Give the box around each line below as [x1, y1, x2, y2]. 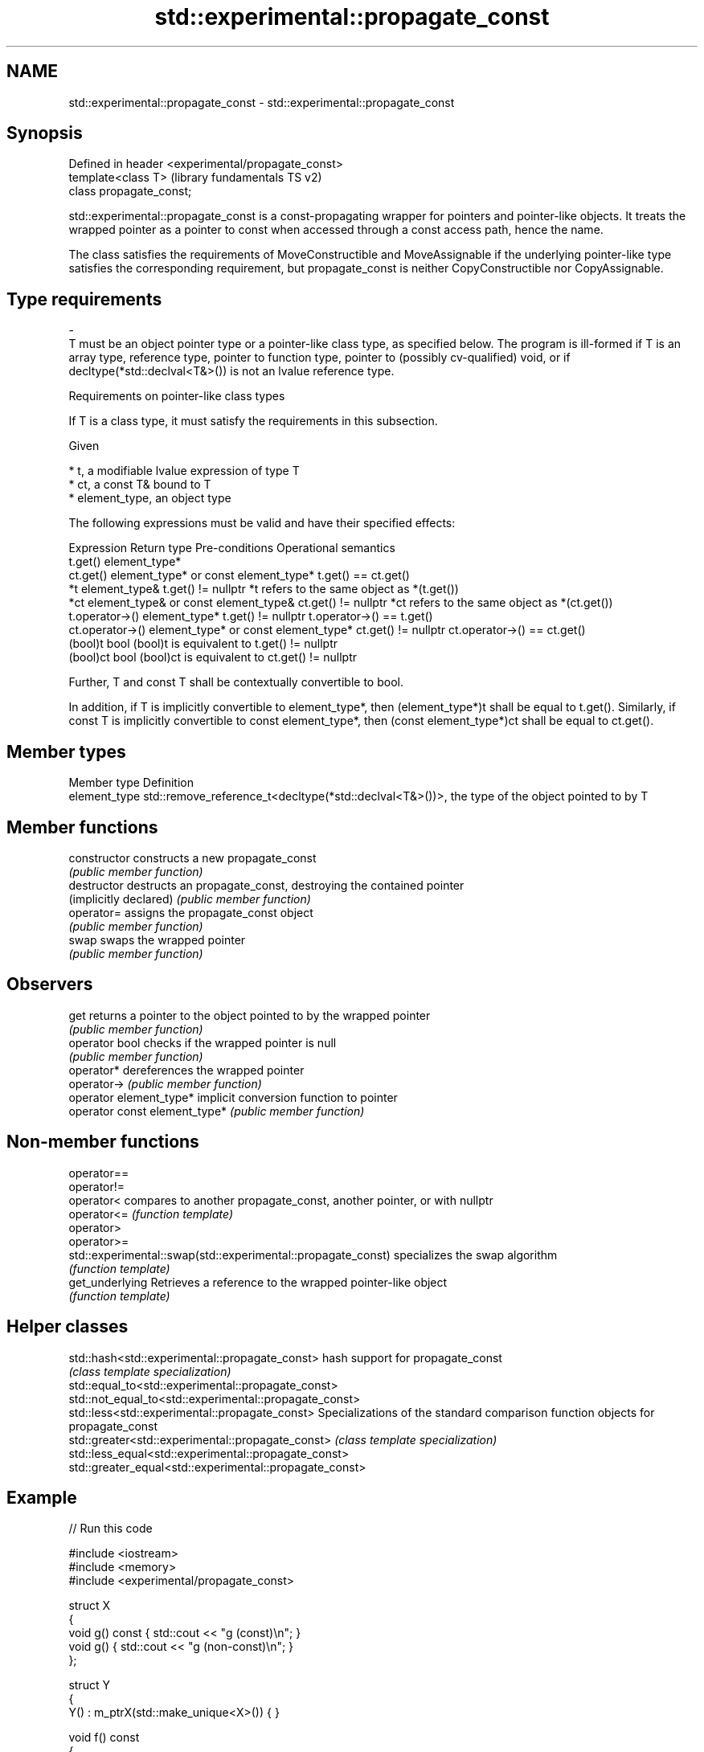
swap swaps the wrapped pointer [68, 932, 246, 947]
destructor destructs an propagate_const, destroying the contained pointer [68, 878, 465, 892]
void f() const [68, 1730, 140, 1745]
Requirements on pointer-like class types [68, 389, 285, 403]
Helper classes [6, 1316, 129, 1337]
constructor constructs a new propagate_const [68, 850, 317, 865]
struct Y [68, 1678, 110, 1693]
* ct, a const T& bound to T [68, 477, 211, 492]
